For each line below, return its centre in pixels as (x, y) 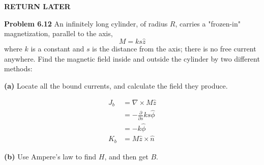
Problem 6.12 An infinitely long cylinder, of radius (86, 23)
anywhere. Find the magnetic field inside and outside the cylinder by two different (132, 58)
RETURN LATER (37, 6)
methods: (18, 68)
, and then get (126, 156)
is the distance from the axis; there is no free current (174, 48)
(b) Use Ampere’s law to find (50, 156)
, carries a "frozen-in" (208, 23)
